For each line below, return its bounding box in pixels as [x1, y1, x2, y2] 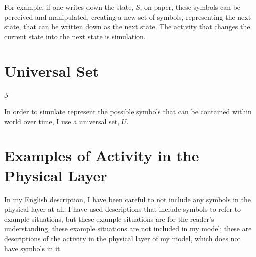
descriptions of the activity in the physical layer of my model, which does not [4, 233, 241, 243]
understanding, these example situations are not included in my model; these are [4, 223, 252, 234]
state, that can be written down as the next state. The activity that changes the [4, 21, 250, 32]
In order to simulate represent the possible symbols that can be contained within [4, 106, 252, 117]
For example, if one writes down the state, [4, 2, 134, 12]
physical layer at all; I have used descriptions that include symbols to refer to [4, 204, 241, 214]
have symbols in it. [4, 243, 62, 253]
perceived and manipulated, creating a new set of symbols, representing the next [4, 11, 251, 22]
